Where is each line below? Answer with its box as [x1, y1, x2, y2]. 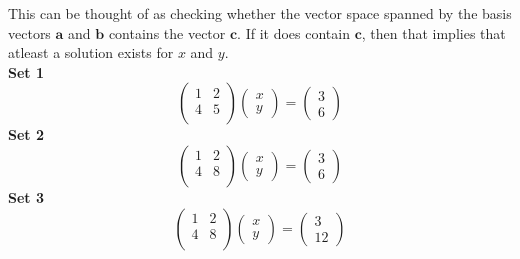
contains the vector [108, 22, 226, 43]
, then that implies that [361, 22, 506, 43]
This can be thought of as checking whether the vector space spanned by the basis [8, 3, 512, 23]
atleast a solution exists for [8, 42, 174, 63]
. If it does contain [237, 22, 350, 43]
